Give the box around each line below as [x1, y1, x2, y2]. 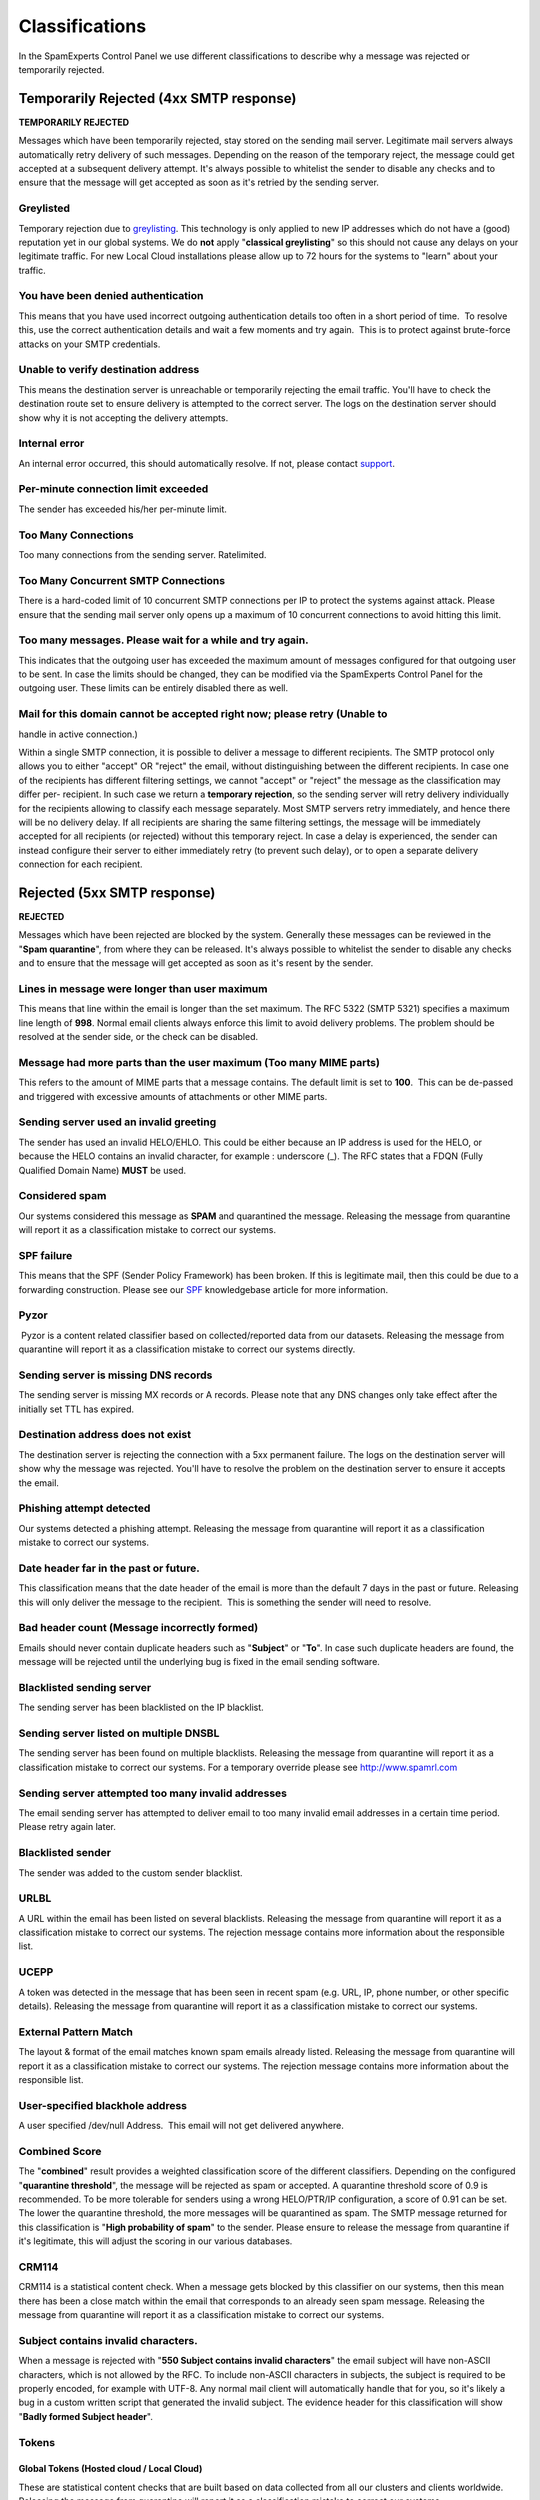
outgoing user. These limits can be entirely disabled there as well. [18, 682, 289, 694]
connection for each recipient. [18, 858, 144, 870]
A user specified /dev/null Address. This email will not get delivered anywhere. [18, 2120, 344, 2132]
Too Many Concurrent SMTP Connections [18, 573, 225, 587]
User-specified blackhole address [18, 2098, 187, 2112]
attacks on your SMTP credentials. [18, 338, 161, 350]
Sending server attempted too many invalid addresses [18, 1786, 288, 1800]
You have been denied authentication [18, 289, 204, 303]
